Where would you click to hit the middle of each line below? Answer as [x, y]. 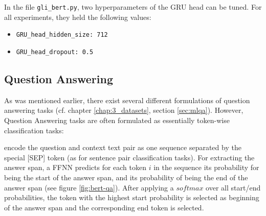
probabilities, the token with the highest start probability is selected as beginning [132, 197]
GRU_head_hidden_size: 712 [62, 35]
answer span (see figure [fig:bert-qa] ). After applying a [89, 187]
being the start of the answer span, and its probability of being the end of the [126, 177]
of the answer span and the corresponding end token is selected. [104, 207]
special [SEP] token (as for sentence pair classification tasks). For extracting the [129, 157]
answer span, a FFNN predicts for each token [75, 167]
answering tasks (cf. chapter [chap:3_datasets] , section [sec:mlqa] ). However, [124, 110]
